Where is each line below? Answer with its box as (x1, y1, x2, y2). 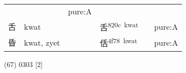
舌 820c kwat (99, 20, 138, 33)
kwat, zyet (24, 36, 60, 48)
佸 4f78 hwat (99, 36, 137, 49)
